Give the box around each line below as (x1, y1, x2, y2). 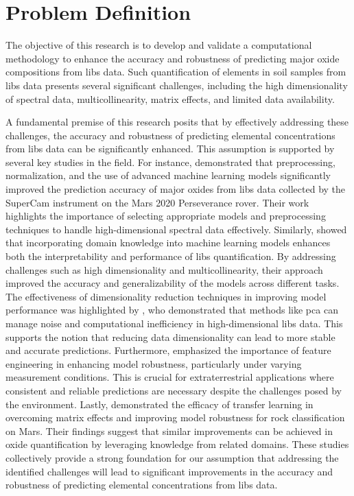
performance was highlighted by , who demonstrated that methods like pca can (5, 303, 338, 317)
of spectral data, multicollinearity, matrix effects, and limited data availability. (5, 91, 335, 106)
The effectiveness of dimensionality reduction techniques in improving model (5, 289, 327, 303)
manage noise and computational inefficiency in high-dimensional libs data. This (5, 316, 343, 330)
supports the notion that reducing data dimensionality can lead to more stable (5, 329, 335, 344)
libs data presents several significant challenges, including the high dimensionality (5, 78, 348, 92)
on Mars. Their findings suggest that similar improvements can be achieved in (5, 423, 333, 438)
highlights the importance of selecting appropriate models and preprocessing (5, 209, 326, 223)
